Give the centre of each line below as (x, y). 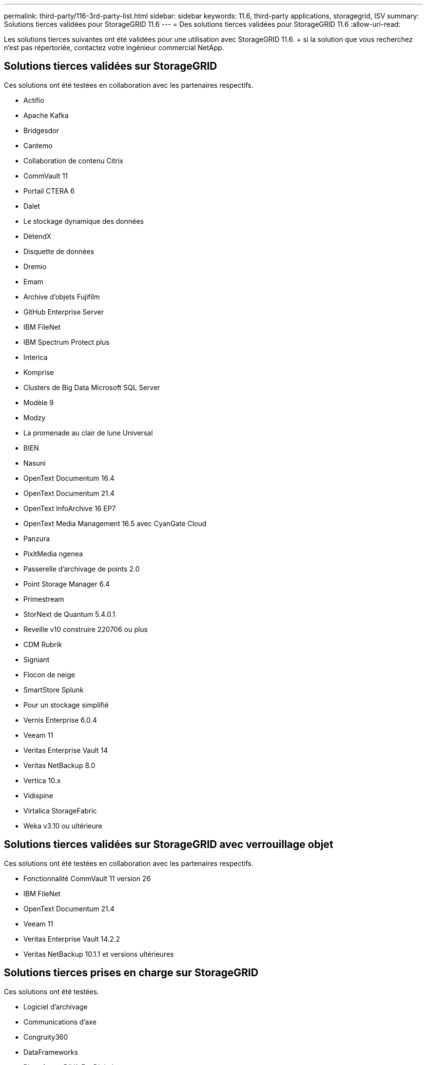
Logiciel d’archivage (56, 1006)
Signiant (37, 659)
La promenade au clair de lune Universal (88, 433)
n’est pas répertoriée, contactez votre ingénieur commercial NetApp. (114, 48)
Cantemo (38, 145)
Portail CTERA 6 (49, 191)
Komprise (39, 372)
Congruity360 (46, 1037)
